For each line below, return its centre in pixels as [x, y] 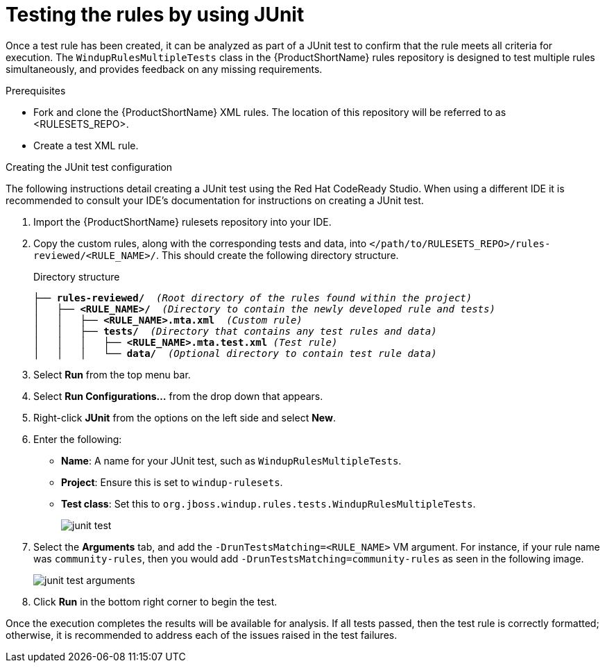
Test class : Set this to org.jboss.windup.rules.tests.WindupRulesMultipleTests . [269, 503]
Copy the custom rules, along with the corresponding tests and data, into [200, 243]
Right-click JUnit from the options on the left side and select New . [185, 417]
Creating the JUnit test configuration [89, 167]
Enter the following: [78, 439]
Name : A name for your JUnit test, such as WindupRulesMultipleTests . [231, 460]
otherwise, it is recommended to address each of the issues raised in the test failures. [202, 635]
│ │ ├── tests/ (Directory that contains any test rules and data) [235, 331]
